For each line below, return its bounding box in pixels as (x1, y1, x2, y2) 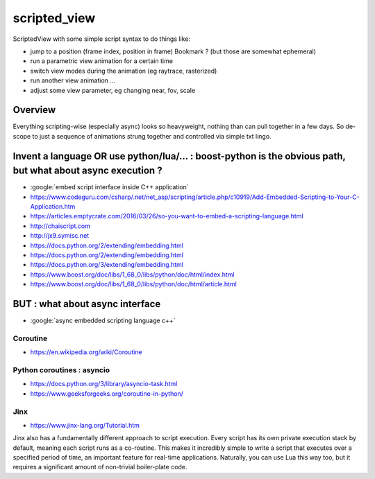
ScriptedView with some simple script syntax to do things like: (12, 35, 191, 43)
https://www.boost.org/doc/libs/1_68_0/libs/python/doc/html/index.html (30, 270, 235, 279)
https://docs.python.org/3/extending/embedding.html (30, 261, 184, 269)
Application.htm (30, 202, 76, 211)
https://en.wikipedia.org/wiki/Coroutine (30, 348, 142, 356)
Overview (12, 104, 56, 116)
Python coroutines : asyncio (12, 365, 110, 375)
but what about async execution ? (12, 165, 162, 177)
